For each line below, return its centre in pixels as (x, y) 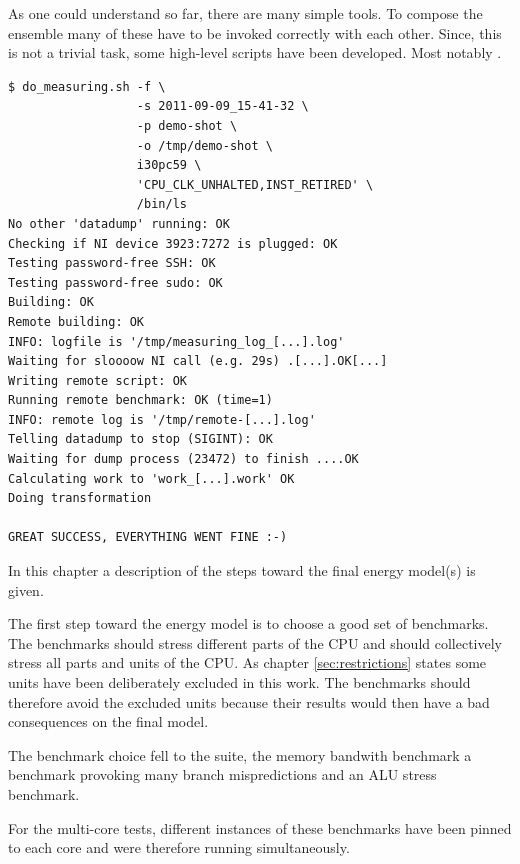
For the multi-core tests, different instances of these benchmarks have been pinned (260, 827)
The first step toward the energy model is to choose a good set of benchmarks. (248, 623)
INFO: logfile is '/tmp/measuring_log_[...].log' (176, 341)
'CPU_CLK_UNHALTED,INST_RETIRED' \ (255, 184)
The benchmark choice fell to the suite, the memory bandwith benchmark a (240, 754)
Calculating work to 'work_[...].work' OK (151, 478)
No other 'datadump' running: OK (119, 223)
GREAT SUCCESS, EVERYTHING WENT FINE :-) (148, 537)
